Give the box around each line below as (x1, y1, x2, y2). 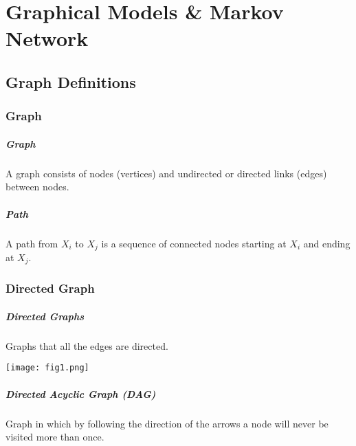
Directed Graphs (5, 309, 84, 323)
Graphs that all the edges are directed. (5, 338, 168, 353)
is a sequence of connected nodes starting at (101, 236, 287, 250)
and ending (303, 236, 351, 250)
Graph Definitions (5, 71, 136, 92)
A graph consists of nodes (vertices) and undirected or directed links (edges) (5, 166, 327, 180)
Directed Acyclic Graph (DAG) (5, 386, 156, 401)
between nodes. (5, 179, 69, 194)
